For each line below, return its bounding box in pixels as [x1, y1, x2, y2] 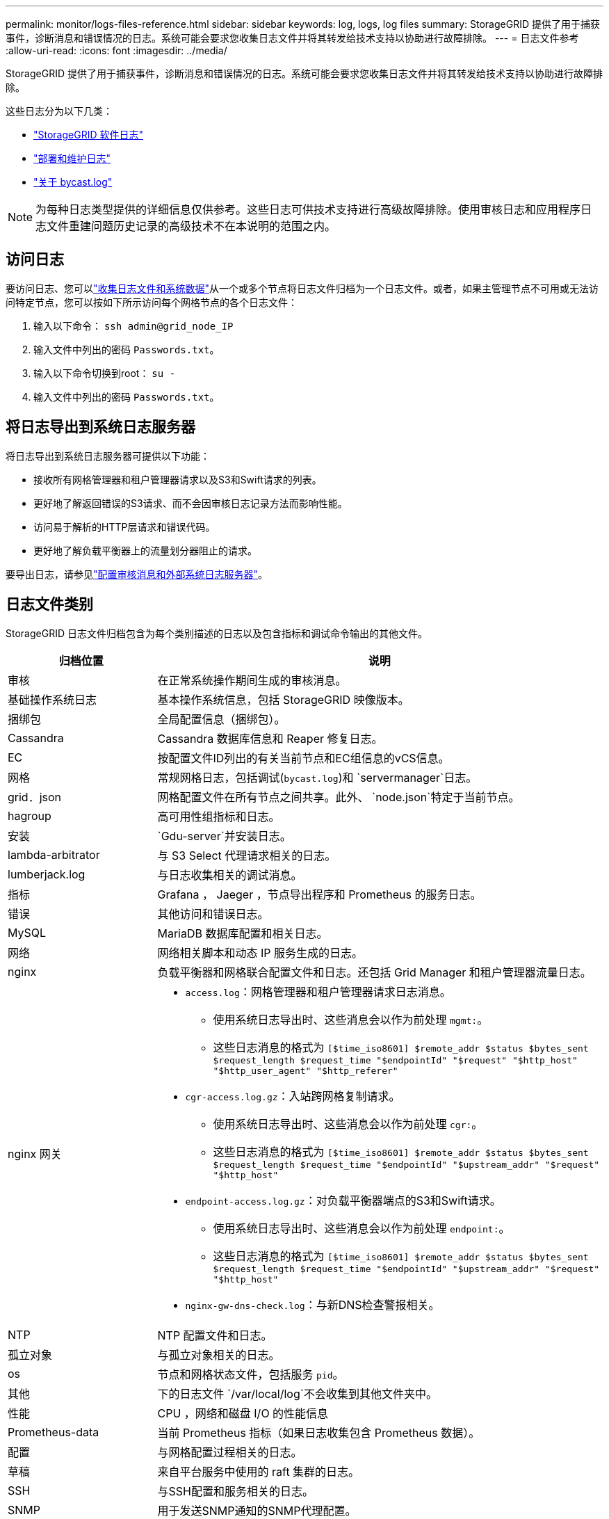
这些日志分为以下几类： [6, 105, 113, 117]
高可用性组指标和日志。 [157, 809, 280, 823]
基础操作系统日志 [8, 692, 97, 707]
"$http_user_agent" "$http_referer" [213, 1065, 398, 1076]
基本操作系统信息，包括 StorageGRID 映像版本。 [157, 692, 409, 707]
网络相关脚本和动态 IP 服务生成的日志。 [157, 945, 364, 960]
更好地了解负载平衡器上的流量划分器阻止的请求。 [33, 544, 257, 556]
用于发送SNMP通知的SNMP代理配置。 [157, 1503, 357, 1518]
